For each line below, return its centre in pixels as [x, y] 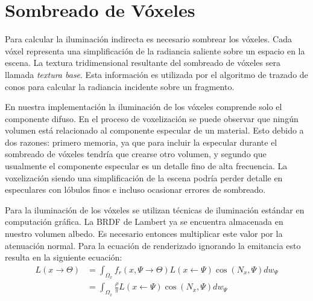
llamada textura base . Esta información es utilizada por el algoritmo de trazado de [156, 74]
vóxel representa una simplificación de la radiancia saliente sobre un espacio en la [155, 50]
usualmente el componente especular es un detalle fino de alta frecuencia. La [146, 166]
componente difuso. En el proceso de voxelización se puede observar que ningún [152, 118]
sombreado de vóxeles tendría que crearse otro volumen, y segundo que [136, 154]
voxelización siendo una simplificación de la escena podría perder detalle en [144, 177]
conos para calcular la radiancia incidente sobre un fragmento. [120, 86]
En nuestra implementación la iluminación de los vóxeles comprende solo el [144, 107]
